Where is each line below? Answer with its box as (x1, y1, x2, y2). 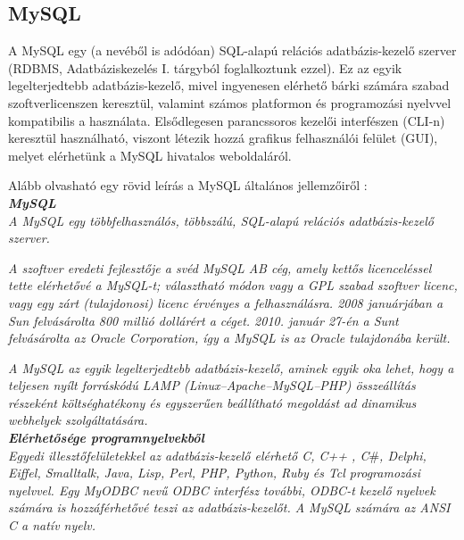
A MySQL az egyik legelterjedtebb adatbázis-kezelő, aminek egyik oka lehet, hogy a (8, 358, 454, 377)
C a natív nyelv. (8, 516, 96, 535)
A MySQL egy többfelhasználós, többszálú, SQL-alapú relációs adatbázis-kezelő (8, 211, 434, 229)
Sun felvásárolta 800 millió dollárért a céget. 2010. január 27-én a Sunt (8, 311, 399, 329)
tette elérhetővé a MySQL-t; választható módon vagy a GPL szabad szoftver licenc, (8, 276, 458, 295)
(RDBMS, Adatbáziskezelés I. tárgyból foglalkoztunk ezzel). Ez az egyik (8, 58, 402, 77)
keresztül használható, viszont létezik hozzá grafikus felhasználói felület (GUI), (8, 129, 438, 147)
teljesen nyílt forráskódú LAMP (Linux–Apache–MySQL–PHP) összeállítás (8, 376, 416, 395)
